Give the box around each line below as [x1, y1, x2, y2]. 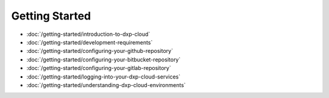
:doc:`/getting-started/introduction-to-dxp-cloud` [26, 30, 150, 38]
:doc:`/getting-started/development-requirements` [26, 38, 153, 46]
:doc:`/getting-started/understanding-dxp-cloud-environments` [26, 81, 186, 88]
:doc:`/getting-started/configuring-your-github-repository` [26, 47, 174, 55]
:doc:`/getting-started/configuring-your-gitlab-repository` [26, 65, 171, 72]
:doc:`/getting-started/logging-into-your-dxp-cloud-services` [26, 73, 181, 80]
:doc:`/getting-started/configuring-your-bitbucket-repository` [26, 55, 181, 63]
